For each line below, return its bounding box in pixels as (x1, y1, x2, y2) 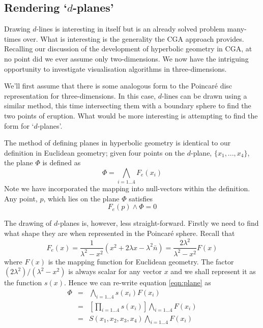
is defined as (42, 157, 81, 168)
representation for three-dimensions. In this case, (4, 90, 156, 101)
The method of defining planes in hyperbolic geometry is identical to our (4, 137, 231, 148)
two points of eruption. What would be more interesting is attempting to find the (4, 110, 258, 121)
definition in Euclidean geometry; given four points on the (4, 147, 185, 158)
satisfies (129, 193, 153, 203)
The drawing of (4, 218, 52, 228)
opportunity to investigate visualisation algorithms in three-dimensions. (4, 63, 227, 74)
